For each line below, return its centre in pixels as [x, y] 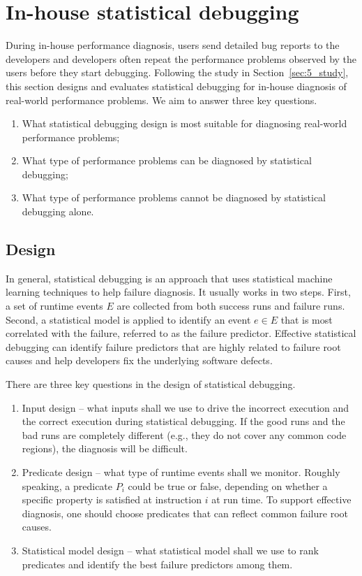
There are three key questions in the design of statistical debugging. [151, 384]
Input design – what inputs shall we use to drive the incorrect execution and [186, 407]
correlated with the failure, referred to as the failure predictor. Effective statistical [181, 333]
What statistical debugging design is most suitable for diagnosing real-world [184, 123]
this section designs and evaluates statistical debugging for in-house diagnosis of [176, 86]
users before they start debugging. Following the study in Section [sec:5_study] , [177, 72]
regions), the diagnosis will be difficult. [105, 448]
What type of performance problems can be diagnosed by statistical [167, 160]
